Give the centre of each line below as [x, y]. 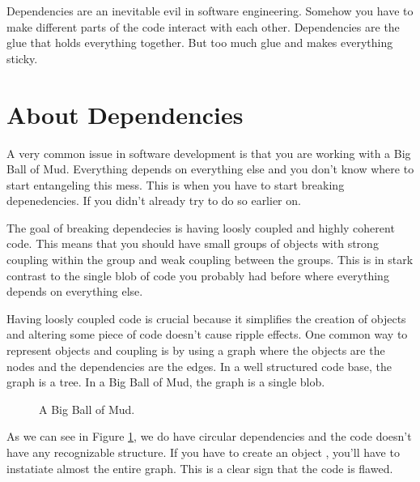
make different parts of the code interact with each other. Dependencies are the [203, 26]
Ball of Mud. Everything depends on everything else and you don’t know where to [210, 169]
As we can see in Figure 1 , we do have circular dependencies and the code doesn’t [209, 436]
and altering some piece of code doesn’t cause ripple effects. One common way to [207, 334]
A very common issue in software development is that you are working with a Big [209, 153]
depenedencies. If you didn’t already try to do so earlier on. [154, 200]
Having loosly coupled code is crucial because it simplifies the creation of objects [206, 318]
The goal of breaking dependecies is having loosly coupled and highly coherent [201, 227]
